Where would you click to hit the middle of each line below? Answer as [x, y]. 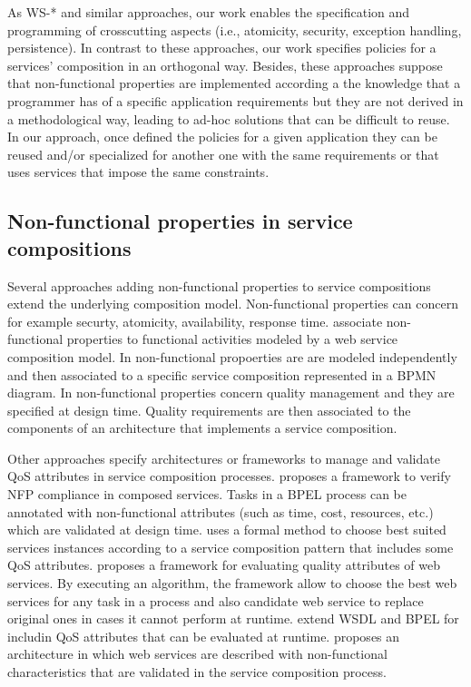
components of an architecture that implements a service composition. [202, 428]
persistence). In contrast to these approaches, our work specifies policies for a [222, 48]
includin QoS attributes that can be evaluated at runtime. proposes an [204, 636]
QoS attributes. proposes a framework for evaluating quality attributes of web [224, 565]
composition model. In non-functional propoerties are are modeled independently [232, 356]
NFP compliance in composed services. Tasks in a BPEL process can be [207, 494]
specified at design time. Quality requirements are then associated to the [209, 410]
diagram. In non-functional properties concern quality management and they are [231, 393]
